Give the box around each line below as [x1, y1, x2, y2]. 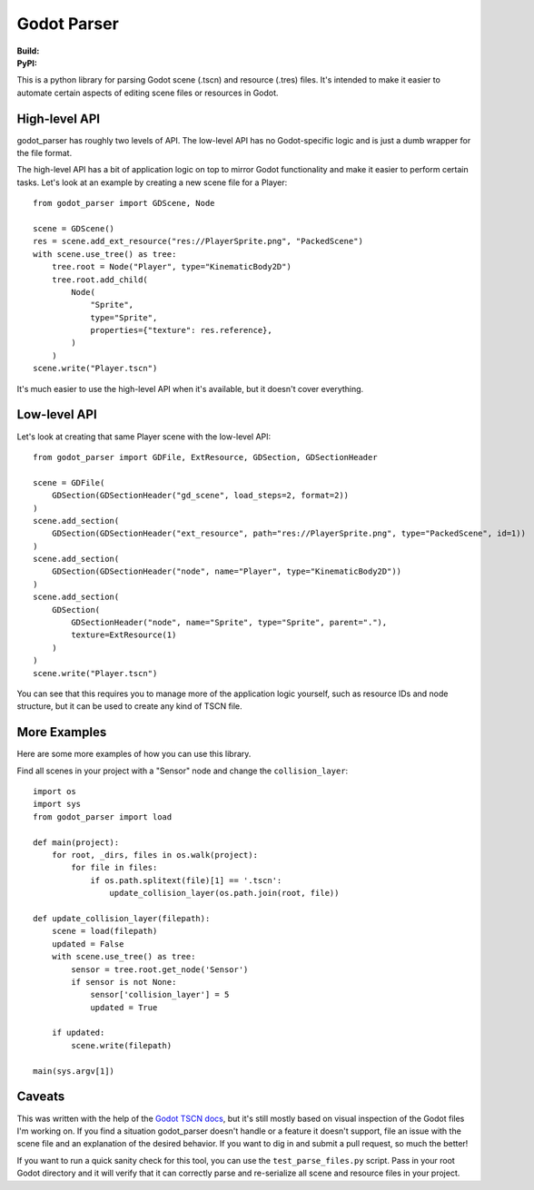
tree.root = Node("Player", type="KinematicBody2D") [51, 261, 292, 272]
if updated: [51, 1028, 105, 1038]
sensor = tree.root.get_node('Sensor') [71, 964, 249, 975]
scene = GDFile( [33, 477, 105, 487]
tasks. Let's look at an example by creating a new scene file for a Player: [16, 177, 288, 188]
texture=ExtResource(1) [71, 630, 177, 640]
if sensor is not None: [71, 977, 177, 987]
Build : [16, 45, 40, 56]
